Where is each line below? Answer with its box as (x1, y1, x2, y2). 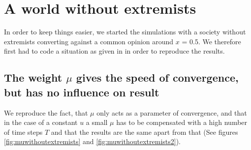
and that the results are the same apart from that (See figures (51, 126, 238, 137)
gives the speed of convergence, (76, 70, 239, 85)
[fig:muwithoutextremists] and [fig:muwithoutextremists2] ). (4, 136, 181, 147)
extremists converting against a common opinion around (4, 36, 174, 46)
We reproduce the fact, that (4, 107, 88, 118)
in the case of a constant (4, 117, 78, 127)
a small (86, 117, 108, 127)
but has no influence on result (4, 84, 159, 99)
